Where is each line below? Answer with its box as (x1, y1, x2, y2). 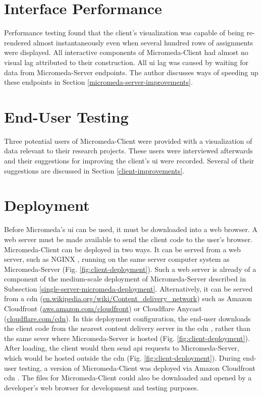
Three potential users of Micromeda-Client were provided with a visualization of (4, 135, 252, 146)
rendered (4, 37, 31, 47)
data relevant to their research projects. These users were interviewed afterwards (4, 145, 253, 156)
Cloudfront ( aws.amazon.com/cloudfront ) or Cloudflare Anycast (4, 303, 202, 314)
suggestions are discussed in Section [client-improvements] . (4, 165, 185, 176)
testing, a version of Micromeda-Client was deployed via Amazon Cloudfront (19, 362, 255, 373)
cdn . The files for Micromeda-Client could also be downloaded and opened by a (4, 372, 252, 383)
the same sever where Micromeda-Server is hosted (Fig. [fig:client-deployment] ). (4, 332, 250, 343)
